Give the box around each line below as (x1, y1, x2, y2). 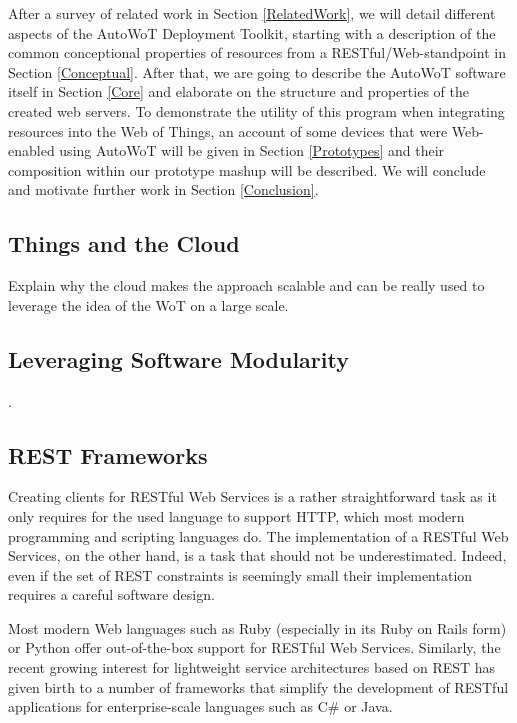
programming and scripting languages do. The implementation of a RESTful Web (8, 525, 509, 546)
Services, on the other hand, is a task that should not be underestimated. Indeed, (8, 545, 507, 566)
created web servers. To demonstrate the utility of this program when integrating (8, 100, 505, 121)
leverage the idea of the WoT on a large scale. (8, 294, 289, 315)
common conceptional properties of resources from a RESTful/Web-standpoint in (8, 42, 506, 63)
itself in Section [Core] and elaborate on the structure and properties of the (8, 81, 469, 102)
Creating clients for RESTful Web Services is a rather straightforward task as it (8, 486, 497, 507)
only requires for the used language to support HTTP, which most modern (8, 505, 465, 526)
